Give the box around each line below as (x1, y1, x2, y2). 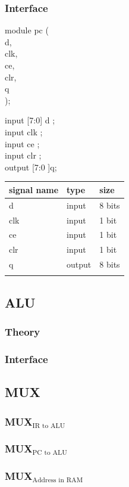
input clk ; (5, 125, 43, 138)
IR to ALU (32, 422, 65, 429)
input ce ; (5, 137, 40, 150)
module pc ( (5, 24, 49, 36)
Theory (5, 324, 40, 339)
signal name (9, 183, 59, 196)
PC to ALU (32, 449, 67, 457)
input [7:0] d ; (5, 114, 55, 126)
